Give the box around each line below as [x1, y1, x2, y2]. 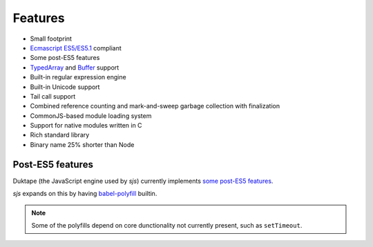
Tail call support [30, 92, 76, 100]
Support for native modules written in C [30, 121, 142, 130]
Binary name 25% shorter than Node [30, 140, 135, 148]
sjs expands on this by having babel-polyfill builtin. [12, 190, 157, 198]
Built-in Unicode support [30, 83, 100, 91]
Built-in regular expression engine [30, 73, 127, 81]
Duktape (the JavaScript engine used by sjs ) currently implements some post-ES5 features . [12, 177, 274, 185]
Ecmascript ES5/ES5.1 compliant [30, 43, 122, 52]
